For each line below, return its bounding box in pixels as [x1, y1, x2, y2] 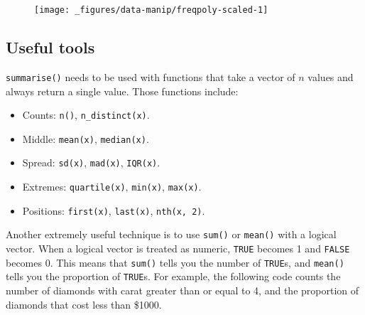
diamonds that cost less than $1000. [6, 297, 162, 311]
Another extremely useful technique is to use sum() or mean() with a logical [6, 227, 337, 242]
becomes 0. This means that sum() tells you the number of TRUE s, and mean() [6, 255, 344, 269]
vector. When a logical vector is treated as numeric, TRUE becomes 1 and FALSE [6, 241, 350, 256]
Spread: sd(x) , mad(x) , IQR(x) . [22, 155, 160, 170]
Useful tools [6, 36, 95, 58]
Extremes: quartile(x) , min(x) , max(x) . [22, 179, 202, 194]
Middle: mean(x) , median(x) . [22, 131, 149, 146]
